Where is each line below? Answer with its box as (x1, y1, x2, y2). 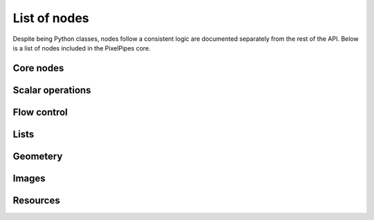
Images (12, 172, 46, 184)
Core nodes (12, 62, 64, 74)
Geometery (12, 150, 63, 162)
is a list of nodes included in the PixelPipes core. (12, 44, 151, 52)
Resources (12, 194, 60, 206)
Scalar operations (12, 84, 91, 96)
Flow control (12, 106, 69, 118)
